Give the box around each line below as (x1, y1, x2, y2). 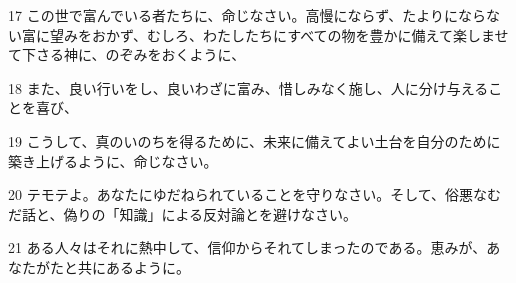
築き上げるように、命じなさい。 (8, 150, 218, 171)
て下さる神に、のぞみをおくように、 (8, 44, 246, 65)
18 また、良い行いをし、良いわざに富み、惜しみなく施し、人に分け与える (8, 77, 489, 98)
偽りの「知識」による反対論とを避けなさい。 (63, 203, 358, 224)
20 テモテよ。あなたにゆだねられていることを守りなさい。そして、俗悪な (8, 184, 488, 205)
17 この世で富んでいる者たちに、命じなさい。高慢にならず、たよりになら (8, 5, 486, 25)
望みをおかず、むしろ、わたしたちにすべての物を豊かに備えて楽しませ (49, 24, 509, 45)
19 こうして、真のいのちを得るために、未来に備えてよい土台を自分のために (8, 130, 501, 151)
